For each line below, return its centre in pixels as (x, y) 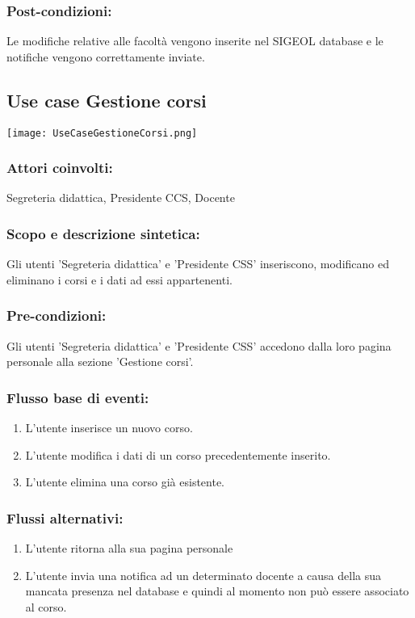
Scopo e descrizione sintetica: (103, 233)
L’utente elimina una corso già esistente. (125, 482)
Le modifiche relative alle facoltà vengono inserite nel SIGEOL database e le (195, 41)
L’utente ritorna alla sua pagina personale (129, 548)
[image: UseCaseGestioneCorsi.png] (102, 133)
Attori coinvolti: (60, 168)
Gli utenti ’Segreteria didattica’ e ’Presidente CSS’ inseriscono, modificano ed (198, 264)
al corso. (46, 606)
